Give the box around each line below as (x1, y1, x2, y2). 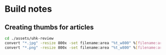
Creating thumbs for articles (4, 23, 94, 31)
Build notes (4, 3, 53, 15)
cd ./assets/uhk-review (4, 36, 54, 41)
